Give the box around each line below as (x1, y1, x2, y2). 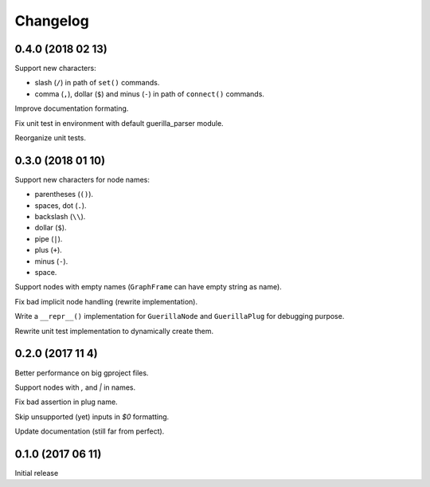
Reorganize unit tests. (14, 133, 87, 143)
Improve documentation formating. (14, 104, 129, 113)
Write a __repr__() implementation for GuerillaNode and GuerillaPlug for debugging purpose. (14, 312, 345, 321)
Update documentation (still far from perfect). (14, 426, 165, 436)
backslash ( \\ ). (34, 212, 86, 222)
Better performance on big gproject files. (14, 367, 149, 378)
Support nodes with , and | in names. (14, 383, 135, 392)
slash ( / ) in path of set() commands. (34, 78, 160, 88)
